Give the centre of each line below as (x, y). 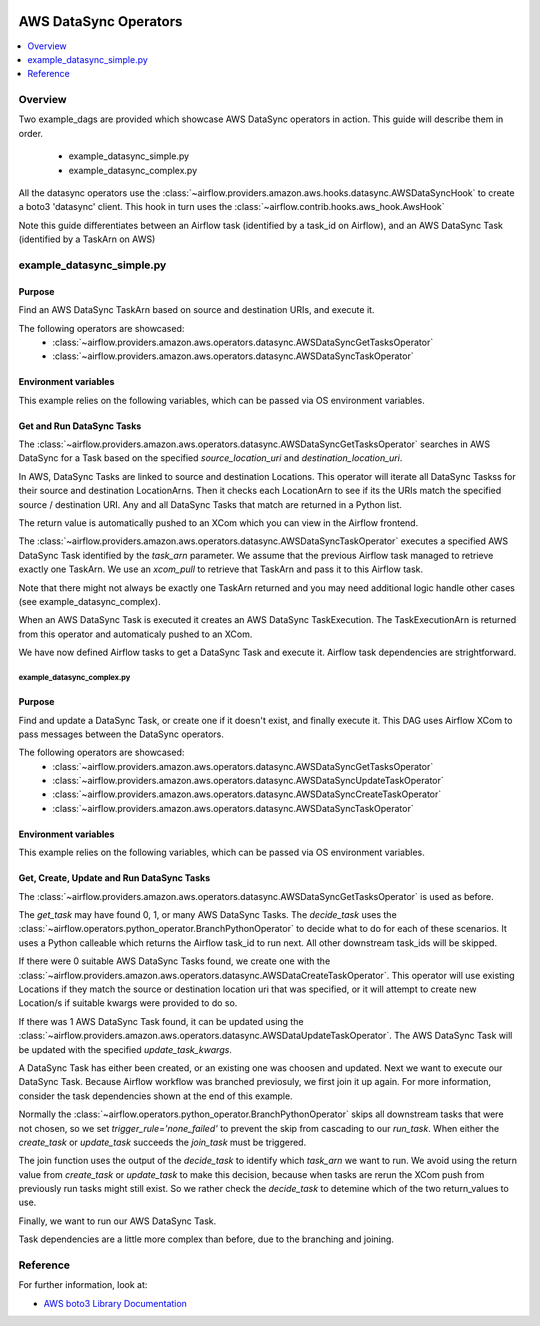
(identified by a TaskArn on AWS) (87, 239)
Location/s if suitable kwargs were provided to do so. (128, 1003)
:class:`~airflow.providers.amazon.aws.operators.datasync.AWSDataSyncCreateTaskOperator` (247, 794)
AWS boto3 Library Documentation (115, 1303)
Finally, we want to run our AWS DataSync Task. (117, 1221)
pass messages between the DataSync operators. (121, 734)
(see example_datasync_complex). (89, 601)
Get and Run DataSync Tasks (80, 426)
